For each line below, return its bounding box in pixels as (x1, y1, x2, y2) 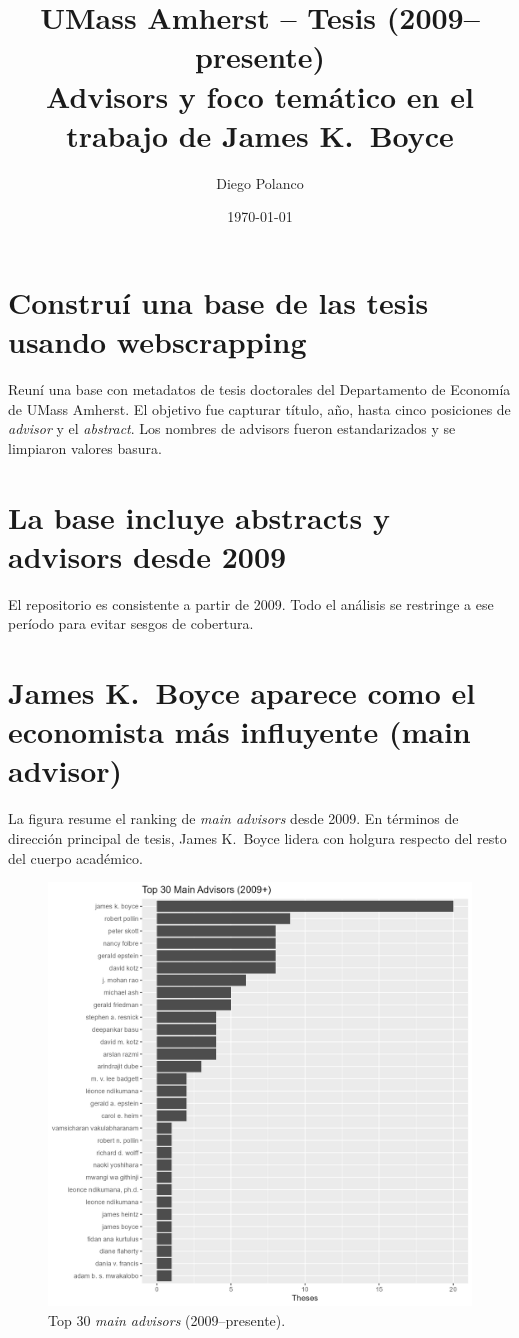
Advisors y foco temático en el (46, 75, 474, 116)
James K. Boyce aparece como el (8, 672, 476, 713)
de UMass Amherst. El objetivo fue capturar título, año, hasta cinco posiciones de (8, 398, 511, 419)
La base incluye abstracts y (8, 496, 390, 537)
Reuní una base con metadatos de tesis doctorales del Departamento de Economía (8, 379, 511, 399)
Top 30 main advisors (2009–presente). (48, 1309, 286, 1330)
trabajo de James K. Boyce (66, 114, 454, 155)
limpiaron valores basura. (8, 437, 162, 458)
